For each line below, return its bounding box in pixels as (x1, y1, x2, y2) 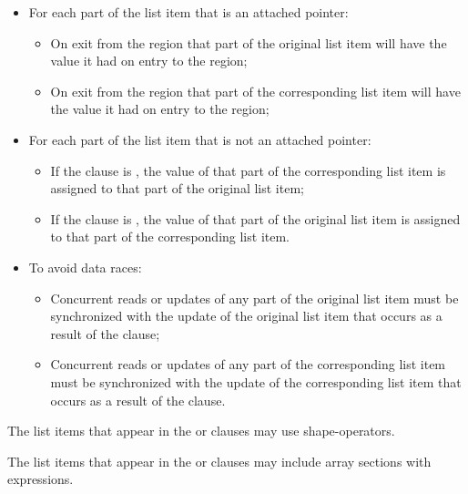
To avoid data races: (28, 257, 142, 276)
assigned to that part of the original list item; (50, 179, 304, 198)
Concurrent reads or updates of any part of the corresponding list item (50, 355, 446, 374)
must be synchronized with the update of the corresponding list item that (50, 372, 462, 391)
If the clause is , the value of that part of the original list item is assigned (50, 209, 461, 228)
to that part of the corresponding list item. (50, 227, 290, 246)
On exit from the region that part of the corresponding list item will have (50, 81, 461, 100)
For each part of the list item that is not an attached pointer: (28, 129, 371, 149)
